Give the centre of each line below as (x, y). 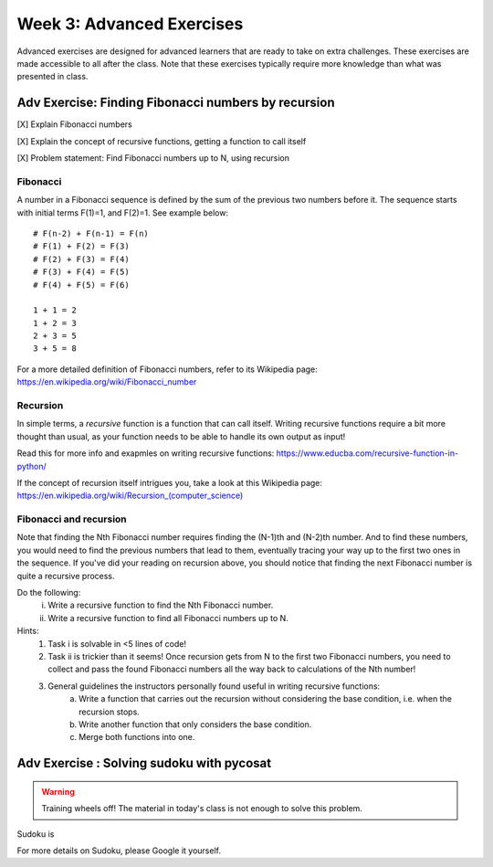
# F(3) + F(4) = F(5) (81, 272)
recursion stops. (110, 712)
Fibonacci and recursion (72, 519)
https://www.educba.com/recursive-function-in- (367, 453)
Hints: (28, 631)
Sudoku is (36, 834)
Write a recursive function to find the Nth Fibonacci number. (161, 605)
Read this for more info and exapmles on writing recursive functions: (146, 453)
